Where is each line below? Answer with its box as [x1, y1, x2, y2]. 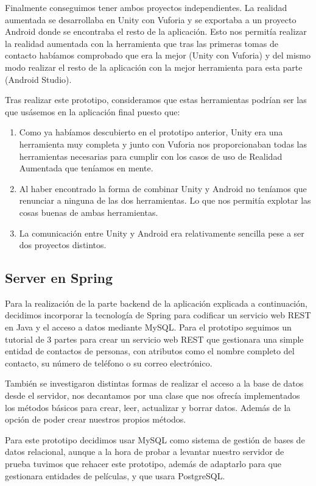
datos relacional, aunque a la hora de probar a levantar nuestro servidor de [5, 445, 284, 458]
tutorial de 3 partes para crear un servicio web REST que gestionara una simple [5, 332, 304, 345]
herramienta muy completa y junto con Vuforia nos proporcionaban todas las [19, 137, 307, 150]
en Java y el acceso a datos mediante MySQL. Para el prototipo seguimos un [5, 321, 292, 334]
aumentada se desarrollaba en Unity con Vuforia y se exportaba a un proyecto [5, 13, 297, 26]
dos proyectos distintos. [19, 238, 107, 251]
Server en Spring [5, 268, 113, 287]
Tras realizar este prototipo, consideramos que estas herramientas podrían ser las [5, 93, 307, 106]
